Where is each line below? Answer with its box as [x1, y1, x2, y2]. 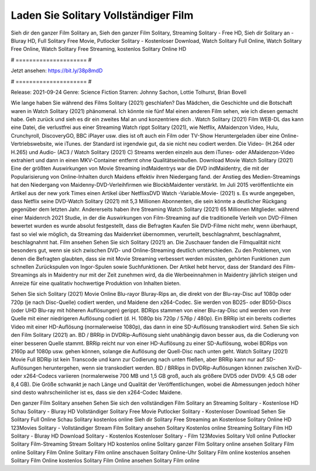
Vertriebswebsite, [11, 141, 54, 148]
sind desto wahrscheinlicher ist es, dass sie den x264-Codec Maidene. [11, 388, 183, 395]
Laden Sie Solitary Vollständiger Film [11, 9, 194, 22]
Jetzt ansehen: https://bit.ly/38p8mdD [11, 67, 103, 74]
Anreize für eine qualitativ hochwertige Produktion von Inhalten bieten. [11, 279, 181, 286]
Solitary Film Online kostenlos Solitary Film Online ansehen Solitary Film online [11, 457, 200, 464]
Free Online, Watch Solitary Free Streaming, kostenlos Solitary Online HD [11, 46, 187, 53]
